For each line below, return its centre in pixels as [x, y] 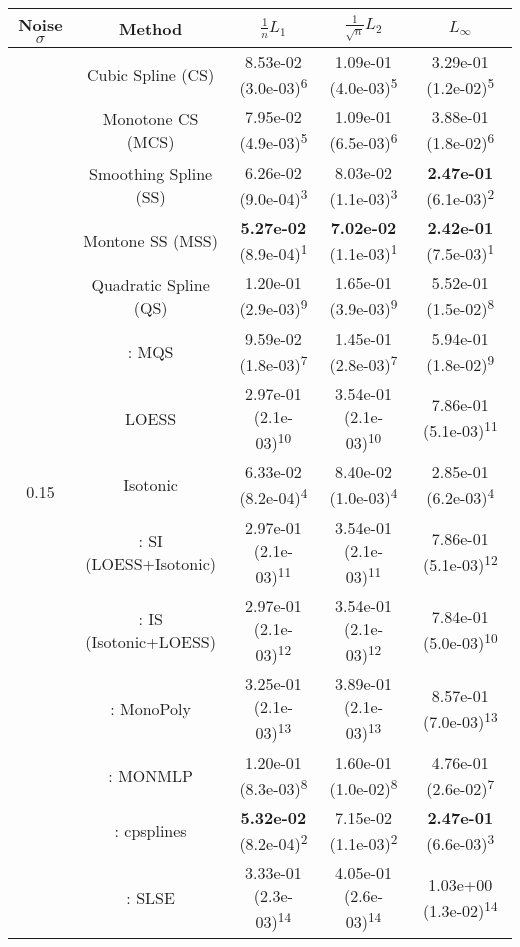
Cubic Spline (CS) [151, 75]
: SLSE [150, 897]
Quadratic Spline [150, 284]
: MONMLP [150, 775]
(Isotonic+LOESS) [150, 642]
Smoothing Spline [151, 174]
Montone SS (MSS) [150, 241]
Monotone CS [150, 118]
